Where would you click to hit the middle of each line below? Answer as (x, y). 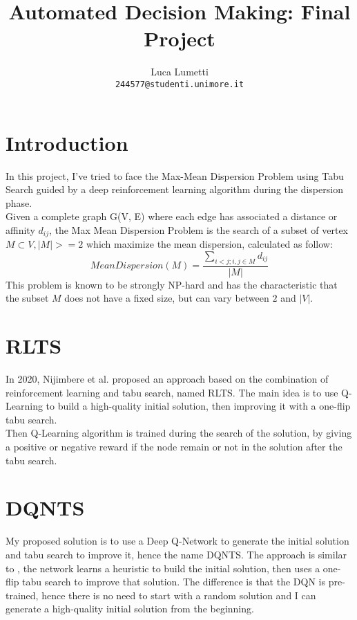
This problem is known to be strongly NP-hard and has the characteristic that (172, 284)
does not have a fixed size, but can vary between (167, 298)
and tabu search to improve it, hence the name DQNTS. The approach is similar (176, 554)
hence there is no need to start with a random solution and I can (179, 595)
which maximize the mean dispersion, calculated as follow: (210, 244)
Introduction (67, 142)
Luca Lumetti (180, 72)
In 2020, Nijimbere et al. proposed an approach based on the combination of (167, 379)
